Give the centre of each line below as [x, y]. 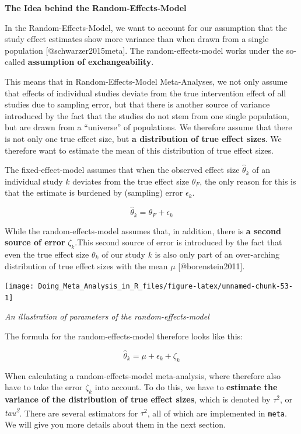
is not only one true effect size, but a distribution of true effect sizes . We [143, 138]
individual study [34, 181]
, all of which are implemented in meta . [217, 413]
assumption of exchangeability [90, 62]
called [15, 62]
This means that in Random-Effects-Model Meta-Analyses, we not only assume [146, 81]
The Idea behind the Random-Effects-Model [96, 8]
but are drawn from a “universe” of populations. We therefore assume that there [148, 127]
